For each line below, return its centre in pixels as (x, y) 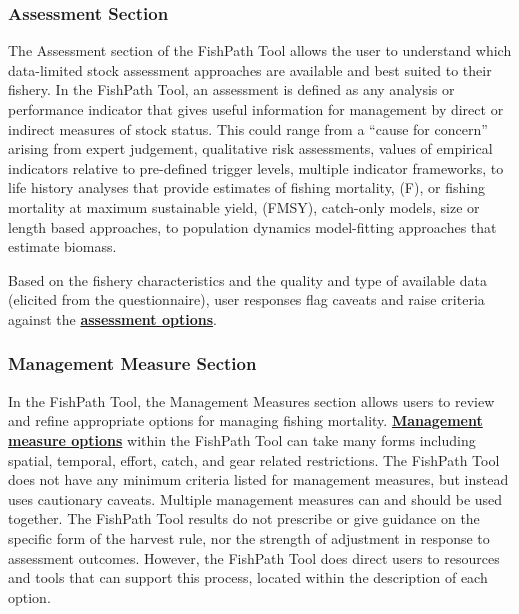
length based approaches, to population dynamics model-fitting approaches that (252, 226)
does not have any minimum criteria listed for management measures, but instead (258, 479)
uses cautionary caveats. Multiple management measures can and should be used (255, 498)
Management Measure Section (132, 363)
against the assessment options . (112, 318)
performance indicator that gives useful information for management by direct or (256, 109)
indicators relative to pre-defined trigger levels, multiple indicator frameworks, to (256, 167)
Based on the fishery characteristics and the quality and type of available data (247, 279)
